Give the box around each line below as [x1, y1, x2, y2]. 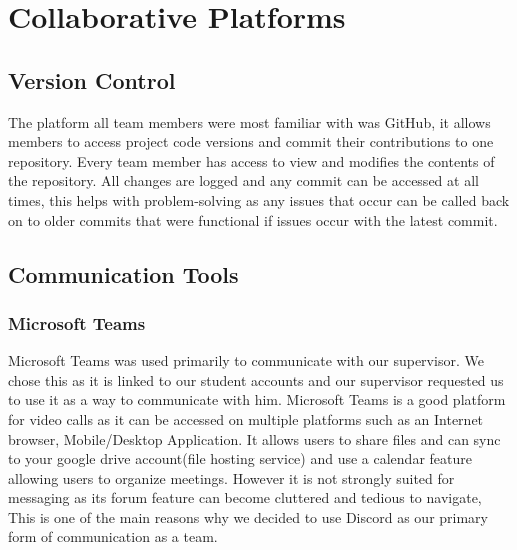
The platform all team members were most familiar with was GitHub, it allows [8, 111, 491, 132]
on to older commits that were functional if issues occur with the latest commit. [8, 209, 498, 230]
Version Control [8, 64, 176, 95]
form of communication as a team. [8, 526, 218, 547]
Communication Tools [8, 258, 239, 289]
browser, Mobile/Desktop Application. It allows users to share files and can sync [8, 428, 501, 449]
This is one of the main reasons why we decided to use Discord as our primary [8, 506, 488, 527]
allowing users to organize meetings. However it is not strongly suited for [8, 467, 455, 488]
